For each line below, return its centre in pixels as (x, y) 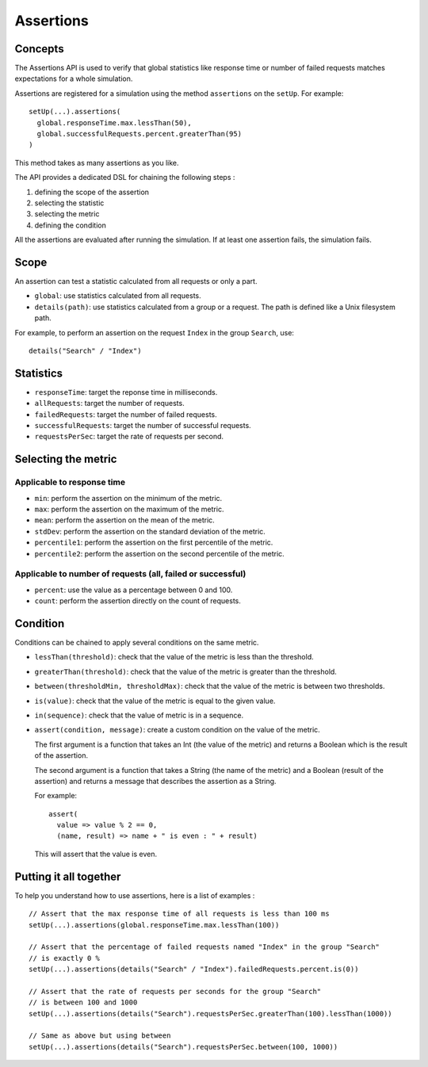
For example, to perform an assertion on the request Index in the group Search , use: (155, 332)
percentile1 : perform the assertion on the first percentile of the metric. (154, 542)
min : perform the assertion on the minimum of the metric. (128, 498)
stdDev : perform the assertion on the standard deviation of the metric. (150, 531)
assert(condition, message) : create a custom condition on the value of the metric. (177, 730)
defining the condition (70, 225)
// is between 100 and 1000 (83, 1002)
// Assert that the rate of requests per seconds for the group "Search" (175, 991)
